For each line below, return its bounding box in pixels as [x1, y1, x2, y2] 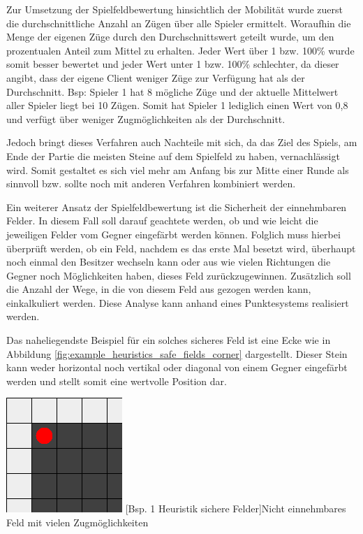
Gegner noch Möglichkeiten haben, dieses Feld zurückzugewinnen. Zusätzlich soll [6, 268, 351, 282]
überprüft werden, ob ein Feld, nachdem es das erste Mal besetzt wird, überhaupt [6, 240, 356, 255]
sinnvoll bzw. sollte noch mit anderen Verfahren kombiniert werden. [6, 176, 296, 191]
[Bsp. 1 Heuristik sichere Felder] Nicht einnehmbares [125, 501, 346, 516]
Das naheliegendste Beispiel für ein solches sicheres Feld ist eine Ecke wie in [6, 333, 331, 347]
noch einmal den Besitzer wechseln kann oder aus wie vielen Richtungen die [6, 254, 331, 269]
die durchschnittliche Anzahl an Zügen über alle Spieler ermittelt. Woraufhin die [6, 15, 351, 30]
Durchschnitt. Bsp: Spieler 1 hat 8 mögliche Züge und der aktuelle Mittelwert [6, 84, 339, 99]
